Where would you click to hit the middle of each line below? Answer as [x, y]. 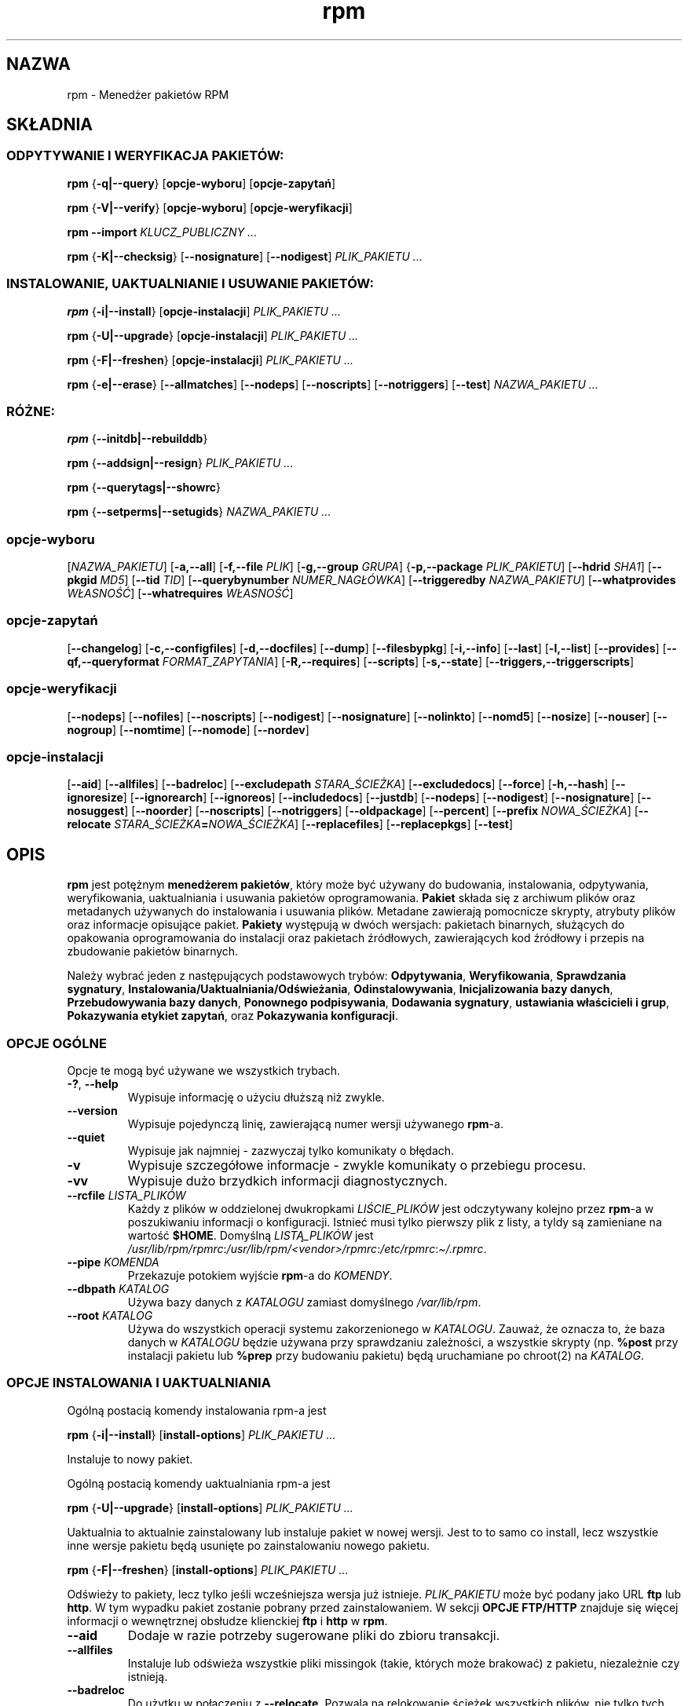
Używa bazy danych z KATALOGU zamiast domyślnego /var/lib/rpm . [304, 1302]
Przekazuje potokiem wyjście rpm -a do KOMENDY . [260, 1275]
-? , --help [93, 1083]
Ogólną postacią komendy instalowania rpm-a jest [197, 1410]
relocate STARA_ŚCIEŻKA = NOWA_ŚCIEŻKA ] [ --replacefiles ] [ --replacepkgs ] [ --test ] [290, 824]
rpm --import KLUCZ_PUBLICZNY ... [162, 232]
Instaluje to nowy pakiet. [130, 1459]
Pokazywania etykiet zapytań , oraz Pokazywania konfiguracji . [232, 1016]
